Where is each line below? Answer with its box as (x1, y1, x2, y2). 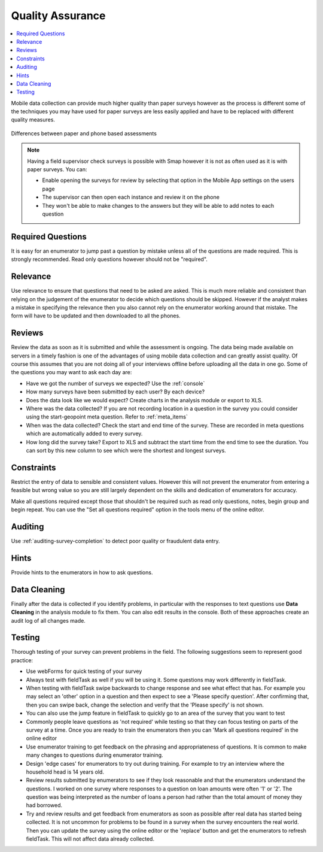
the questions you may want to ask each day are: (11, 369, 132, 376)
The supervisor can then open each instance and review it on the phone (42, 193, 220, 201)
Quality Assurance (11, 9, 106, 22)
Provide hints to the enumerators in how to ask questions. (11, 569, 153, 576)
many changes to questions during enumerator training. (26, 751, 164, 759)
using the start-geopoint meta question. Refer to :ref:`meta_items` (26, 413, 188, 420)
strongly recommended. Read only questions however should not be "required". (11, 256, 208, 263)
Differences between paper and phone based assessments (11, 129, 157, 137)
